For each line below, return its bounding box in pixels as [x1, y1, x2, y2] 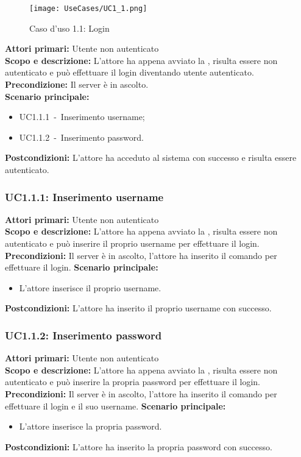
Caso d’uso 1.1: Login [29, 21, 110, 34]
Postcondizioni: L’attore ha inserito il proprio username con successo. [5, 302, 272, 314]
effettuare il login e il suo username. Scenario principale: [5, 399, 226, 412]
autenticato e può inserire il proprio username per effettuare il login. [5, 237, 260, 249]
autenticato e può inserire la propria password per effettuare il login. [5, 375, 260, 388]
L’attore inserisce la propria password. [19, 420, 162, 433]
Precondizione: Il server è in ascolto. [5, 78, 149, 91]
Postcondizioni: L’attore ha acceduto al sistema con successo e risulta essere [5, 151, 297, 164]
